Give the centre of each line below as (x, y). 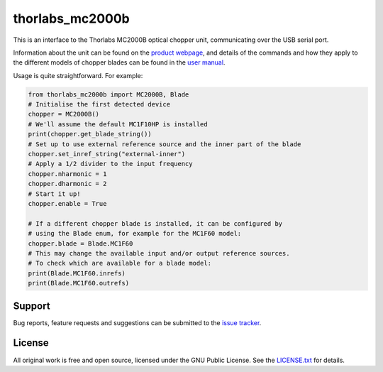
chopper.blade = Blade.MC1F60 (81, 244)
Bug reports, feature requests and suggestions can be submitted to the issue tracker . (137, 322)
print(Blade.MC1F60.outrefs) (79, 283)
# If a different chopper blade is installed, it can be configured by (155, 223)
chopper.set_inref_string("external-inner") (107, 154)
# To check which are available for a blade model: (120, 263)
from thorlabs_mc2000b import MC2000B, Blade (109, 94)
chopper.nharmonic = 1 (67, 174)
